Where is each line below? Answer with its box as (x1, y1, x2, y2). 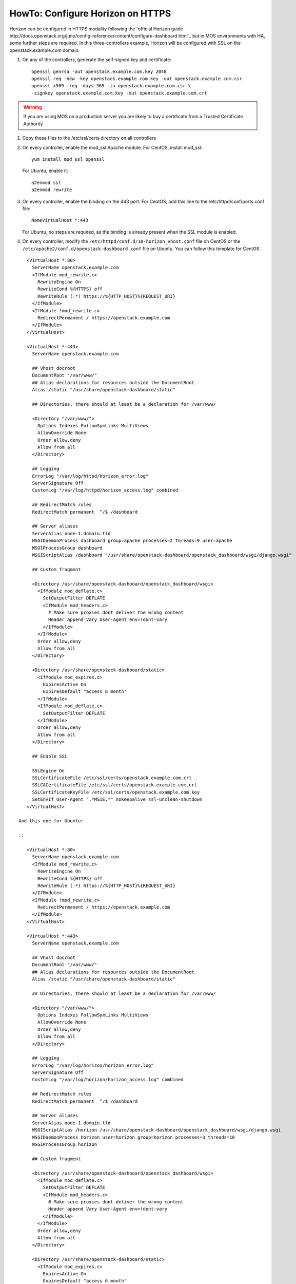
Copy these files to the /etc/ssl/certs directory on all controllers (22, 135, 156, 141)
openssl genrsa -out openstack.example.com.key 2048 (31, 68, 167, 74)
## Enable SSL (32, 753, 68, 759)
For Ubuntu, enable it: (22, 167, 69, 174)
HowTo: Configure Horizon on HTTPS (9, 8, 171, 19)
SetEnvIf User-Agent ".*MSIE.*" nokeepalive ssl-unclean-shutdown (32, 797, 203, 802)
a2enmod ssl (31, 180, 62, 185)
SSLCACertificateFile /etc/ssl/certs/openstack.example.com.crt (32, 782, 198, 788)
